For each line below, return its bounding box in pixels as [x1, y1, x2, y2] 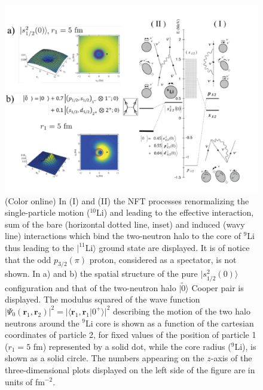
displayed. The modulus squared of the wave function [5, 293, 200, 306]
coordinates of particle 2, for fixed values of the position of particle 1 [5, 328, 256, 341]
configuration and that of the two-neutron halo [5, 281, 176, 294]
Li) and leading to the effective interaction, [96, 206, 254, 219]
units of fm [5, 375, 45, 388]
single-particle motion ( [5, 206, 90, 219]
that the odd [5, 253, 51, 265]
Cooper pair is [191, 281, 244, 294]
